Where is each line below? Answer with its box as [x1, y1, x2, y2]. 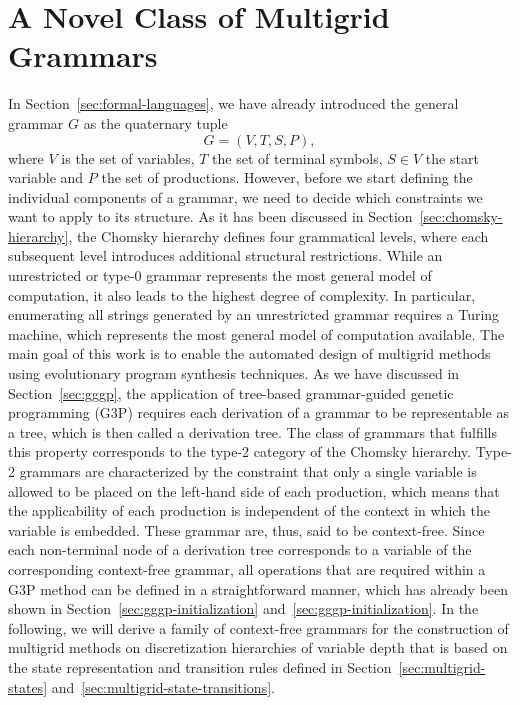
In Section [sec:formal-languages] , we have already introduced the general [8, 93, 459, 114]
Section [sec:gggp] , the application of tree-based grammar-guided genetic [8, 382, 454, 403]
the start [425, 147, 479, 168]
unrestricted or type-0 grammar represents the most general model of [8, 265, 432, 286]
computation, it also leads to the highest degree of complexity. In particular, [8, 284, 476, 305]
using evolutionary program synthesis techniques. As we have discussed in [8, 363, 460, 384]
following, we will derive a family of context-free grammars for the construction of [8, 617, 509, 638]
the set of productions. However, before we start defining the [101, 167, 473, 188]
